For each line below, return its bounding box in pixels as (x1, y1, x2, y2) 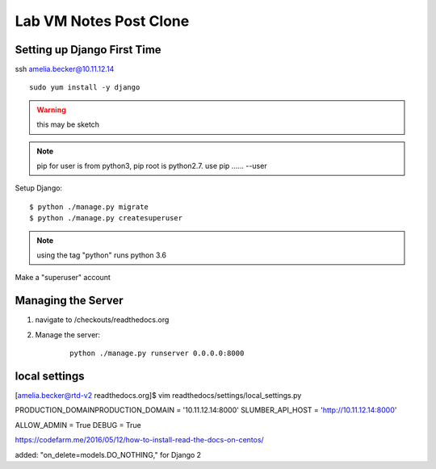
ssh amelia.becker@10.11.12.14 (15, 65, 115, 74)
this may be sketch (36, 119, 100, 129)
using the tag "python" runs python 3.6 (36, 250, 167, 260)
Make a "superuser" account (15, 273, 111, 283)
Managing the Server (15, 294, 124, 308)
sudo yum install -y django (29, 83, 140, 92)
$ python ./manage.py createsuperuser (29, 214, 183, 223)
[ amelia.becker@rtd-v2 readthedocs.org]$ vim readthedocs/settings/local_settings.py (15, 390, 302, 400)
